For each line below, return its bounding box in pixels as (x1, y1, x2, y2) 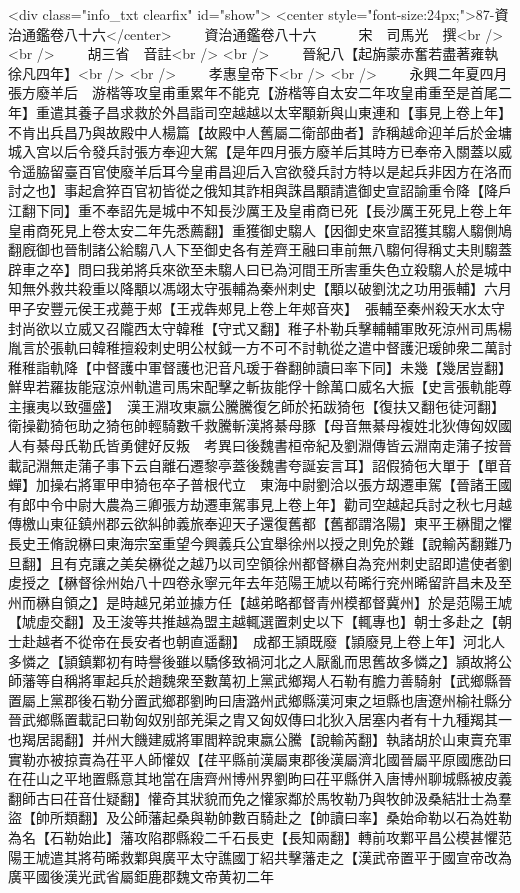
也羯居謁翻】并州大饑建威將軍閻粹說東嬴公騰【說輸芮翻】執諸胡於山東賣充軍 (8, 728, 512, 749)
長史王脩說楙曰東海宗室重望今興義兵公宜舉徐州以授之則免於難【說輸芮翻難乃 (8, 533, 512, 554)
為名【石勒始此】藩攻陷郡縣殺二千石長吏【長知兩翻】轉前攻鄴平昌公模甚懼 (8, 826, 498, 847)
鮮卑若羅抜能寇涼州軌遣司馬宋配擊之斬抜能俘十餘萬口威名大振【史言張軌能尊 (8, 376, 512, 397)
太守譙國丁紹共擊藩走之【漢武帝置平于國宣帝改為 (189, 846, 512, 867)
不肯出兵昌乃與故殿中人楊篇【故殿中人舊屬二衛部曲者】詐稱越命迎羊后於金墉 (8, 121, 512, 142)
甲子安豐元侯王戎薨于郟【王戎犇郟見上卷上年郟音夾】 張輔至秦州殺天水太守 (8, 297, 505, 318)
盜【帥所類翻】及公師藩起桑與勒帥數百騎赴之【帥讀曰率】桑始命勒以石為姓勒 (8, 807, 512, 828)
